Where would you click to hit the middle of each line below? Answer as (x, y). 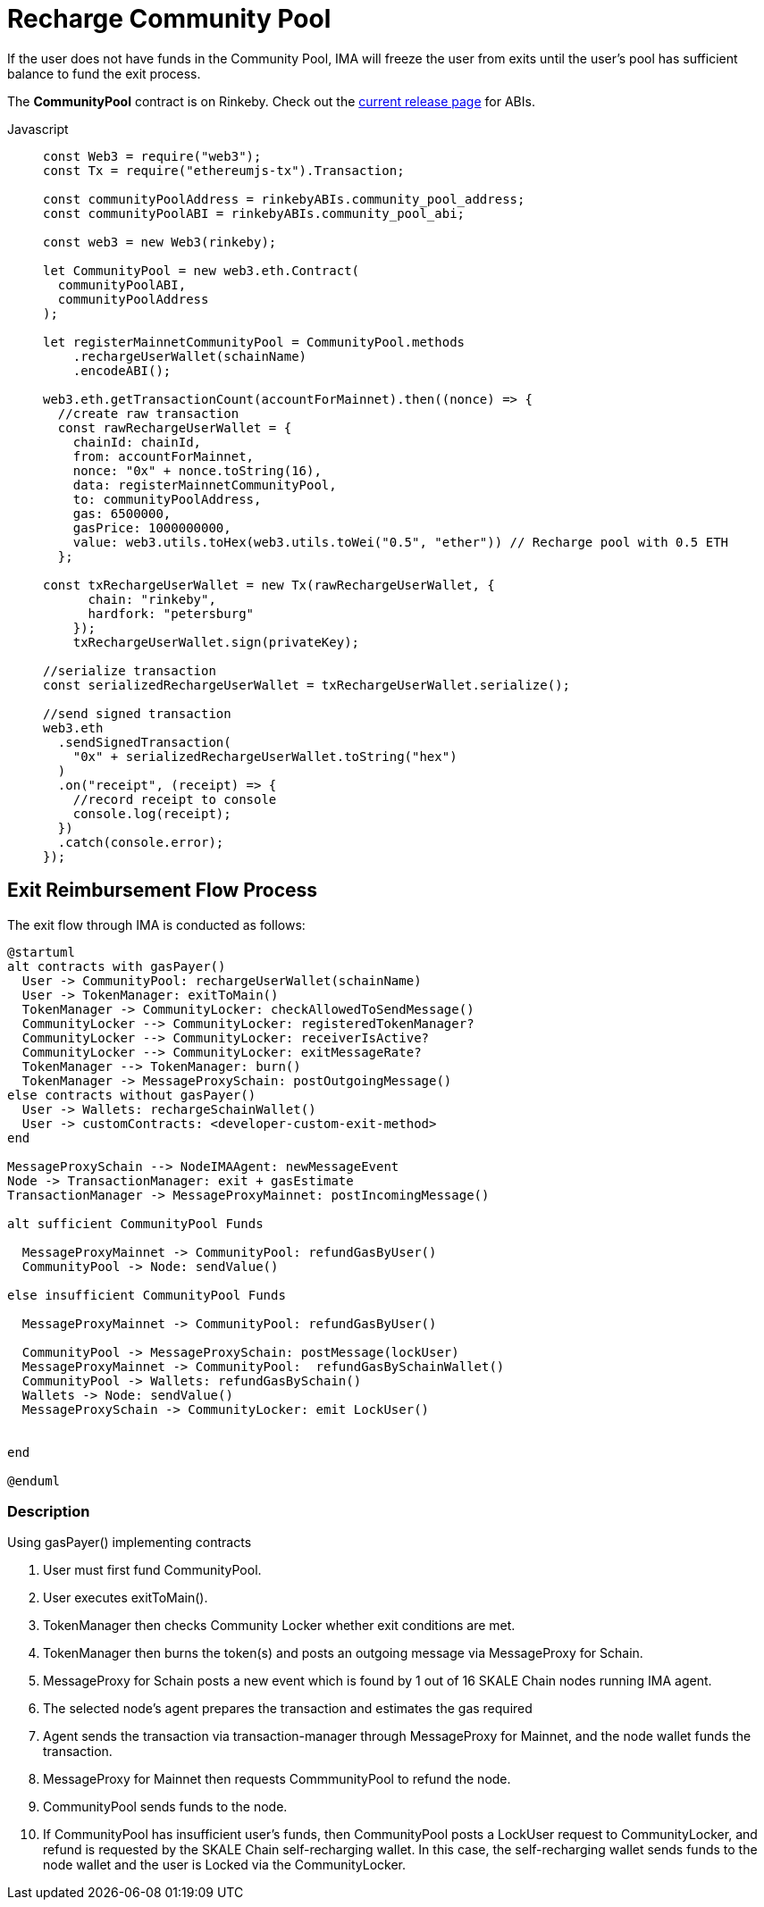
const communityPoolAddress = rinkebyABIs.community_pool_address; (284, 199)
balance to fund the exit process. (104, 73)
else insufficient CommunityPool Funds (147, 1295)
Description (49, 1511)
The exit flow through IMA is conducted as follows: (156, 924)
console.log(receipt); (152, 813)
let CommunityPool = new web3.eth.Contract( (201, 270)
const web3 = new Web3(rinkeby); (160, 242)
